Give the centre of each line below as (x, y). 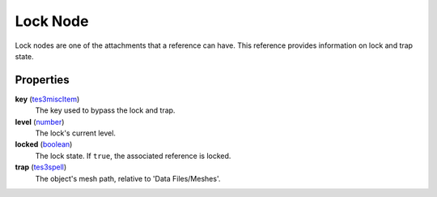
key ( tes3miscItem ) (47, 99)
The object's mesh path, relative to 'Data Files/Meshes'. (128, 178)
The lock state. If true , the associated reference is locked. (133, 156)
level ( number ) (40, 122)
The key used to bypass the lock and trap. (105, 110)
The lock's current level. (76, 133)
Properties (42, 80)
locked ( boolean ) (44, 144)
